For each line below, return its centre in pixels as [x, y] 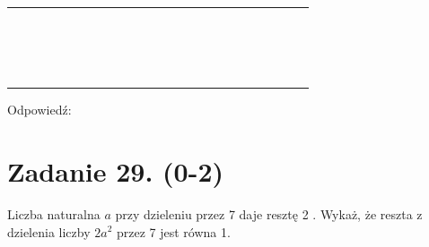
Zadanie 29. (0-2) [115, 171]
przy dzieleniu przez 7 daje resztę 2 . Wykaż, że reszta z [269, 213]
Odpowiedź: [39, 110]
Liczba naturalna [54, 213]
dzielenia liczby [49, 231]
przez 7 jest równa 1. [173, 231]
